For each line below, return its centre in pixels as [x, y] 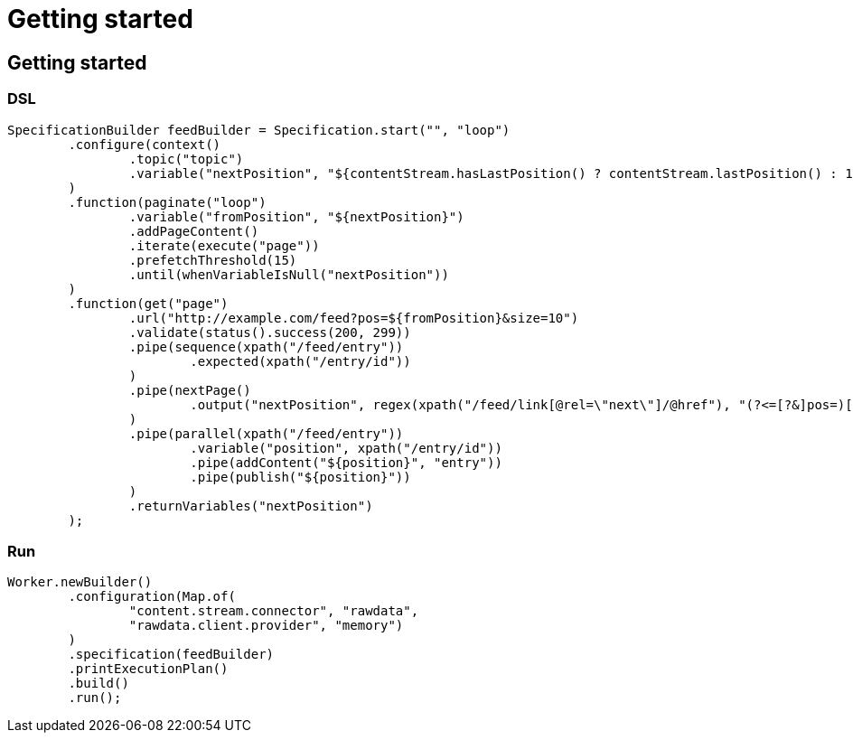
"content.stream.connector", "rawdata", [274, 611]
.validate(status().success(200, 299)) [270, 332]
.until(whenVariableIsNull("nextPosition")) [289, 274]
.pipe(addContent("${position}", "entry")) [346, 462]
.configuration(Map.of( [152, 597]
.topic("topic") [186, 159]
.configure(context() [145, 144]
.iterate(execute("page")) [224, 245]
